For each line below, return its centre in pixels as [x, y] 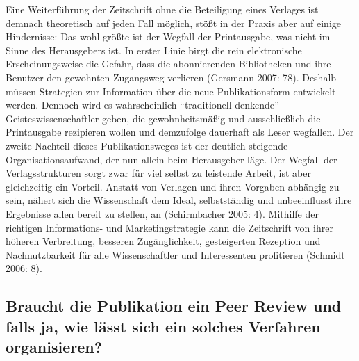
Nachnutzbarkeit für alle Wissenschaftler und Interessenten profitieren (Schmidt [175, 254]
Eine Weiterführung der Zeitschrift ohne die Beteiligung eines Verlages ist [162, 9]
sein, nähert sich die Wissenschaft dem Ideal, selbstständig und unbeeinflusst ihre [179, 200]
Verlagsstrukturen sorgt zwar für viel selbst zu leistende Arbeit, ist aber [158, 173]
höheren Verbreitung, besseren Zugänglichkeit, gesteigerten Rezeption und [163, 241]
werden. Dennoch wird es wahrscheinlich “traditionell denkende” [142, 105]
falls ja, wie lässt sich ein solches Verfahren [163, 326]
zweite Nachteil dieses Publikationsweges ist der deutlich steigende [147, 145]
